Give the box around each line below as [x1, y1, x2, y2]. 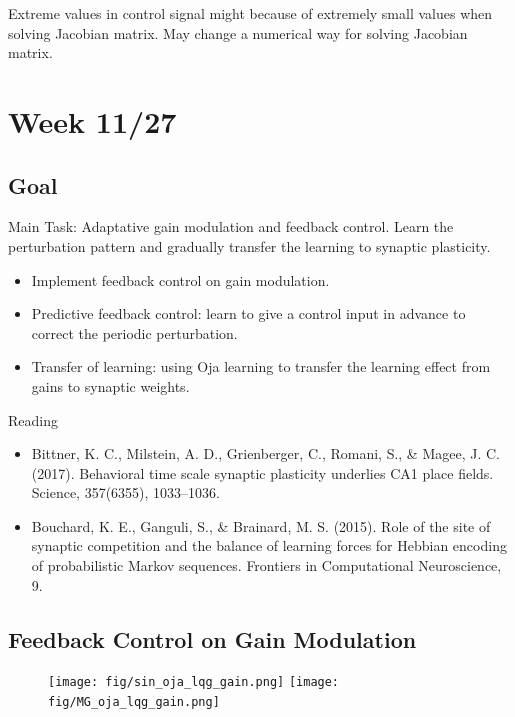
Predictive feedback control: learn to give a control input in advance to [31, 303, 466, 324]
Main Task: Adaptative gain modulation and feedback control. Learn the [8, 216, 454, 237]
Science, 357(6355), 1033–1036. [31, 482, 221, 503]
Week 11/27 [8, 100, 177, 141]
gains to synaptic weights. [31, 375, 190, 396]
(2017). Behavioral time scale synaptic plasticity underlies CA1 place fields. [31, 462, 494, 483]
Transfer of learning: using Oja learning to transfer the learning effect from [31, 356, 491, 377]
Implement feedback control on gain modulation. [31, 269, 330, 290]
